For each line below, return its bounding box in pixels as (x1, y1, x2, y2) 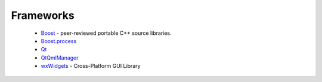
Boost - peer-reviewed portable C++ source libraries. (41, 29, 172, 37)
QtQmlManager (41, 54, 79, 61)
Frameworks (11, 9, 75, 22)
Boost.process (41, 37, 77, 44)
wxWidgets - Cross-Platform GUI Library (41, 63, 141, 70)
